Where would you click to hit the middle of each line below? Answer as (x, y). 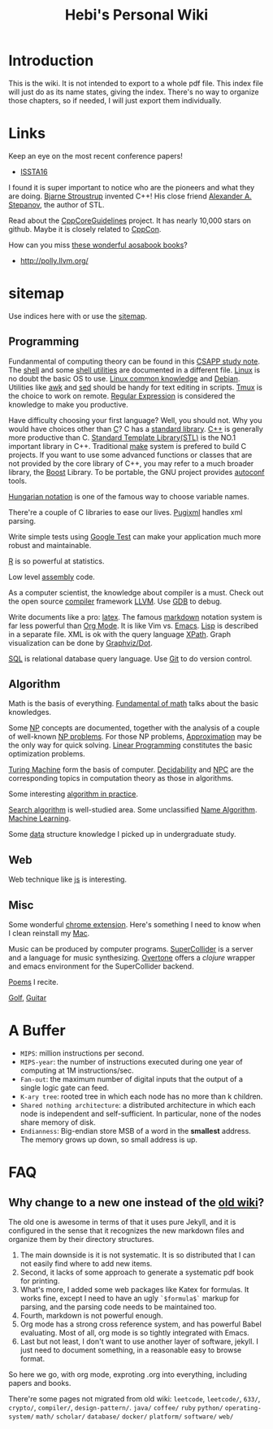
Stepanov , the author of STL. (56, 204)
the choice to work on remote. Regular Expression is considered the (122, 395)
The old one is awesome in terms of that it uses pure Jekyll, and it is (122, 1222)
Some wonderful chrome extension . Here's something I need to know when (135, 925)
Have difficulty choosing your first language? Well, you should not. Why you (135, 420)
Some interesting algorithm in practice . (73, 794)
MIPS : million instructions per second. (82, 1053)
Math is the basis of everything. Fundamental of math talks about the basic (134, 704)
